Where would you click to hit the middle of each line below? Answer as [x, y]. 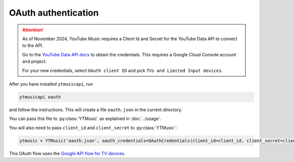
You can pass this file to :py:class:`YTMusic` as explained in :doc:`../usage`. [85, 119]
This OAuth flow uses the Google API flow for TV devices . [67, 153]
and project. [34, 62]
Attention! [33, 30]
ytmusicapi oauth [40, 97]
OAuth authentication [54, 13]
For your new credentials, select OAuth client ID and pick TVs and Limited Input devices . [122, 70]
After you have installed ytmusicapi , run [51, 84]
